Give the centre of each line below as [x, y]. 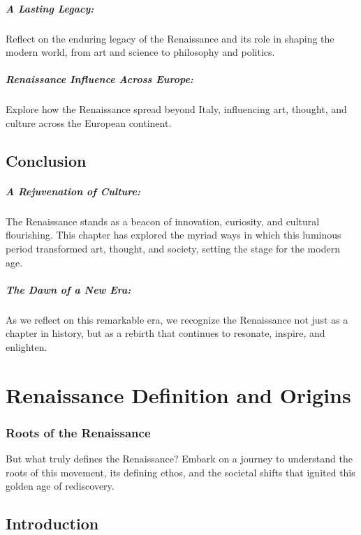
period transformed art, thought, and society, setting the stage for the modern [173, 249]
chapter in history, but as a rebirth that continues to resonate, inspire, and [165, 333]
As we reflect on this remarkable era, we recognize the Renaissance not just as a [177, 319]
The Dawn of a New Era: [68, 289]
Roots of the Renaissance [78, 432]
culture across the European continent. [89, 122]
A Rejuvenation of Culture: [73, 191]
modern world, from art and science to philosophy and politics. [140, 52]
